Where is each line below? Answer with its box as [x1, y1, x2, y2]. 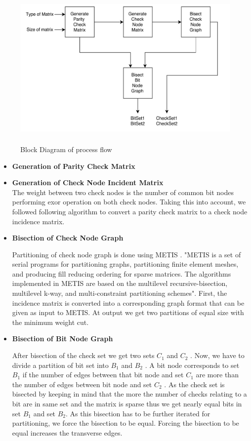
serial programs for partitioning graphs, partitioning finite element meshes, [12, 259, 239, 269]
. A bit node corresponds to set [145, 360, 240, 370]
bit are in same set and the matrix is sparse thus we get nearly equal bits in [12, 399, 242, 409]
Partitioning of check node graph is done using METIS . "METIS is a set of [12, 249, 241, 259]
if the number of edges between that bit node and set [22, 369, 184, 380]
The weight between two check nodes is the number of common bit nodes [12, 187, 234, 197]
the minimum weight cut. [12, 317, 89, 327]
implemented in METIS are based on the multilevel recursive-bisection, [12, 278, 228, 288]
